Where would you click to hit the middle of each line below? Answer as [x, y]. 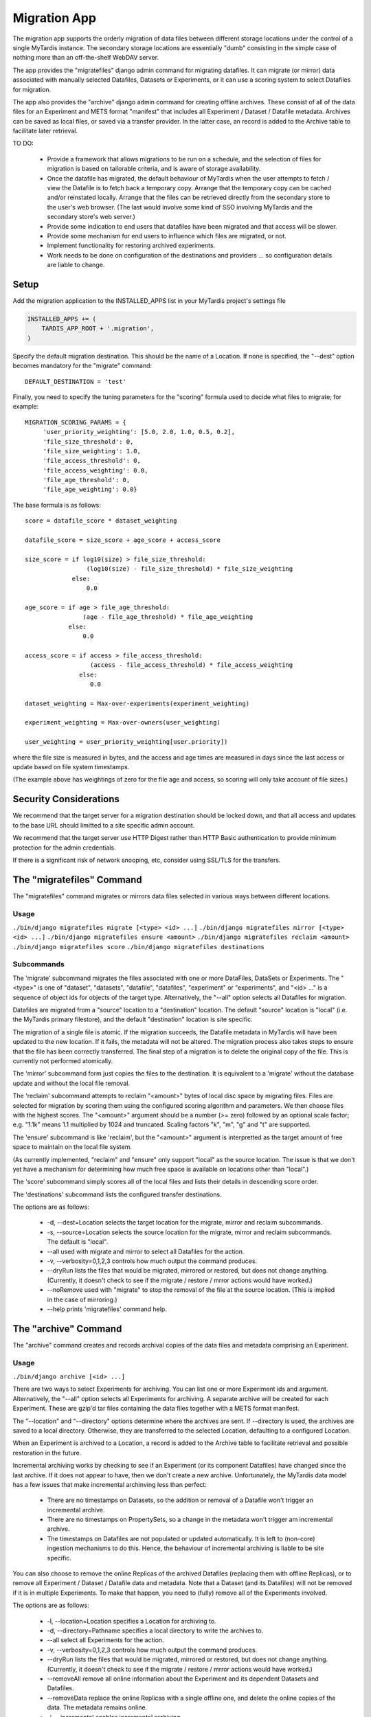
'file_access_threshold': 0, [92, 461]
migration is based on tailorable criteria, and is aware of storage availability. [154, 169]
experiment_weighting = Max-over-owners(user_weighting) [123, 723]
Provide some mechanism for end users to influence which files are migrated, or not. [167, 236]
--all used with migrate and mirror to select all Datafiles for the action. [146, 1251]
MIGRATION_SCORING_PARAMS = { [76, 422]
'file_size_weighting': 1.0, [92, 451]
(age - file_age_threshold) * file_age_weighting [168, 617]
